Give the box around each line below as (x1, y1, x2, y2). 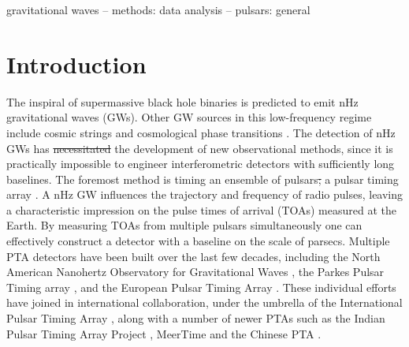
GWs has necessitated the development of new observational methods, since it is (6, 140, 393, 156)
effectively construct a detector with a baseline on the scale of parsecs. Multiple (6, 233, 390, 249)
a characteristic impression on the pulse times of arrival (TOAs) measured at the (6, 201, 396, 218)
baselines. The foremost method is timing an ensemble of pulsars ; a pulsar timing (6, 170, 399, 187)
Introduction (6, 47, 147, 80)
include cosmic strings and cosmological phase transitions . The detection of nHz (6, 124, 396, 140)
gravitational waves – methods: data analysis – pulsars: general (6, 2, 310, 17)
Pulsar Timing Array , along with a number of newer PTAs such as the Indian (6, 310, 385, 326)
